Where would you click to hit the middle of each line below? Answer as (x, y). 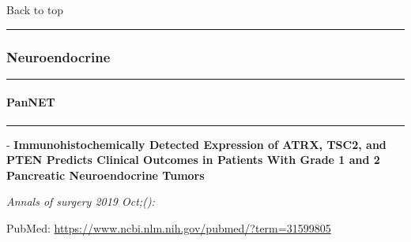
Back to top (35, 9)
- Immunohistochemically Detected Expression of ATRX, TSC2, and (196, 144)
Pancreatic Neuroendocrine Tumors (106, 175)
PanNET (31, 102)
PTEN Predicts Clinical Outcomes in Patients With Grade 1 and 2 (193, 160)
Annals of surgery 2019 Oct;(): (81, 201)
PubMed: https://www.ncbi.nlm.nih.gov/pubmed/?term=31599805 (169, 227)
